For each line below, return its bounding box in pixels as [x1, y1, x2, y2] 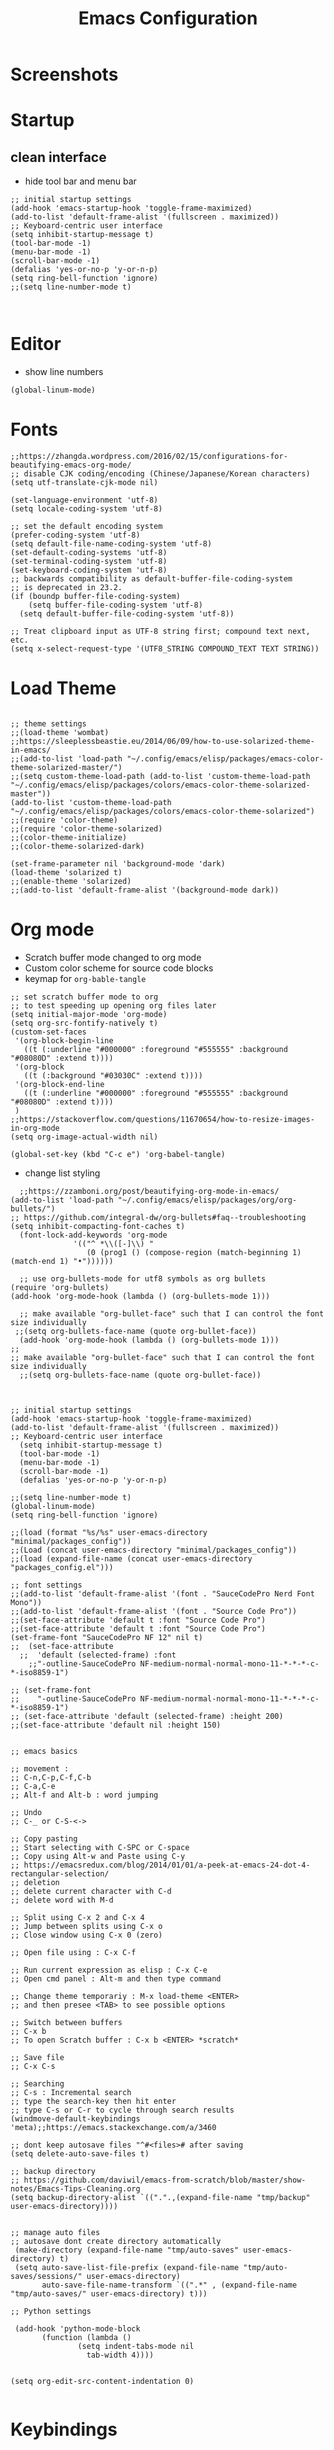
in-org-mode [10, 1123, 60, 1133]
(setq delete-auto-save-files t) [10, 2148, 150, 2159]
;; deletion [10, 1877, 60, 1887]
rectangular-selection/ [10, 1868, 110, 1879]
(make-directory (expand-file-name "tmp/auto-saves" [14, 2245, 240, 2255]
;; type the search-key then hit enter [10, 2096, 177, 2106]
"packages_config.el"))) [10, 1562, 114, 1572]
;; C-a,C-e [10, 1781, 56, 1791]
